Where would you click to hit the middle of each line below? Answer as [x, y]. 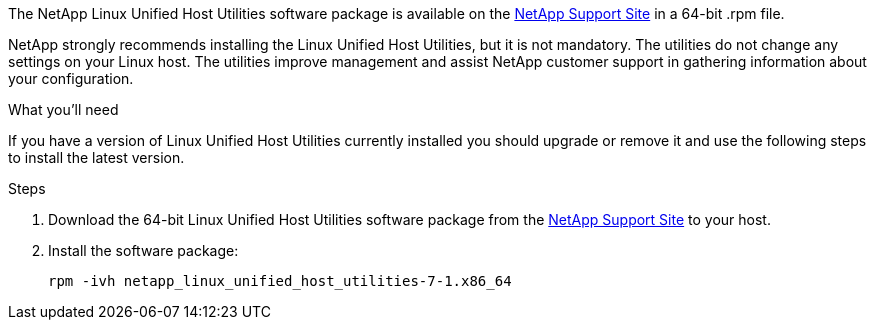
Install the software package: [143, 250]
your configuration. [71, 78]
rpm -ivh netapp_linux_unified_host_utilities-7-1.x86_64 [280, 281]
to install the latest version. [96, 157]
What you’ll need [63, 109]
